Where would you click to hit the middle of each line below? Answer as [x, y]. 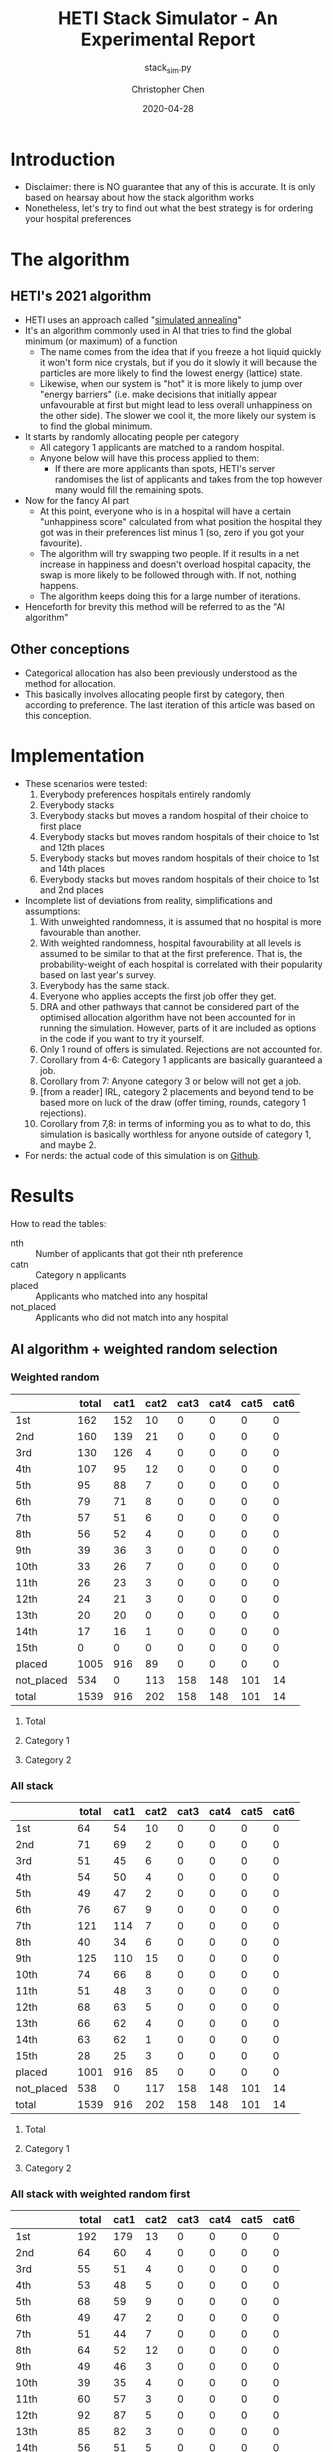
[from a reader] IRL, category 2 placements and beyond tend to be [176, 1092]
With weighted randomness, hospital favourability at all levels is [170, 943]
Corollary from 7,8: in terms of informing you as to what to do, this [175, 1124]
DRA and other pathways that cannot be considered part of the [169, 1007]
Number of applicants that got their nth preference [139, 1254]
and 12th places [72, 848]
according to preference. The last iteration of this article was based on [170, 705]
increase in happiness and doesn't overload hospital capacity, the [175, 564]
